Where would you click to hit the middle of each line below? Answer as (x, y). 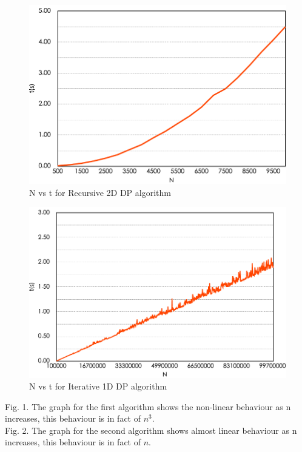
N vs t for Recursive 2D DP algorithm (100, 192)
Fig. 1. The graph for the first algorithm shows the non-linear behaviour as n (148, 406)
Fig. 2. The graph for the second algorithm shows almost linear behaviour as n (151, 430)
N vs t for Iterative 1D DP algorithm (98, 386)
